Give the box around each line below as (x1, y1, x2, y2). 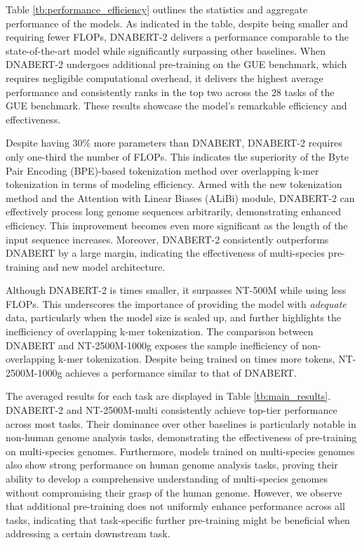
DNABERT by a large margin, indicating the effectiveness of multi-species (6, 245, 325, 260)
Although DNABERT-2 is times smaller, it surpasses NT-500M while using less (6, 283, 347, 297)
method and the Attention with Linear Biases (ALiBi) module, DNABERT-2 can (6, 190, 355, 205)
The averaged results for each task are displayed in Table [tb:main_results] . (6, 389, 331, 403)
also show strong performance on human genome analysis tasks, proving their (6, 457, 338, 472)
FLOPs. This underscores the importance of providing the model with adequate (6, 296, 347, 311)
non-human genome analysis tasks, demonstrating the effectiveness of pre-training (6, 430, 357, 445)
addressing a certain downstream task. (6, 526, 170, 541)
